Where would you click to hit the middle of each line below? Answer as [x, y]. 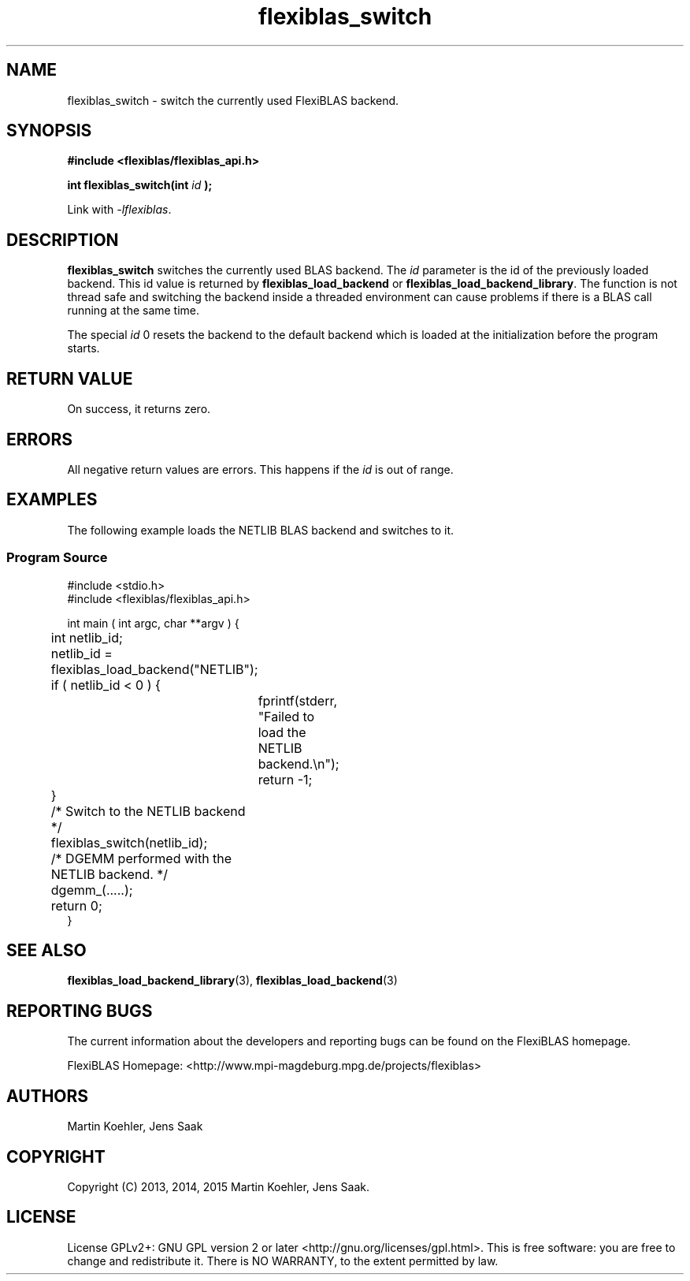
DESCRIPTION [63, 240]
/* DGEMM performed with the [141, 858]
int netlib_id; [87, 637]
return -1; [285, 779]
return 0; [76, 905]
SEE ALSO [46, 950]
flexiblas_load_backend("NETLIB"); [154, 669]
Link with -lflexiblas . [119, 210]
